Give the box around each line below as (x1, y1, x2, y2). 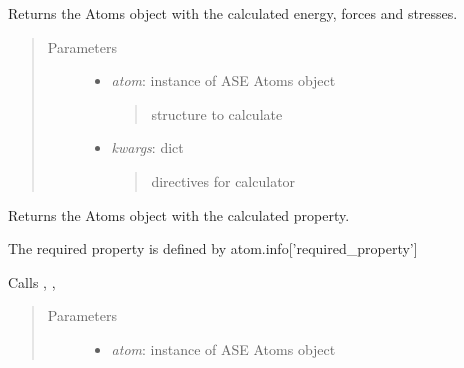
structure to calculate (151, 103, 283, 124)
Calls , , (8, 271, 56, 292)
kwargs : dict (111, 137, 184, 158)
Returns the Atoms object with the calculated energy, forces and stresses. (8, 3, 458, 23)
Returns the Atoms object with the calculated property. (8, 204, 350, 225)
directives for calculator (151, 170, 296, 191)
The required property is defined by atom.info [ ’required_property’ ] (8, 238, 418, 259)
